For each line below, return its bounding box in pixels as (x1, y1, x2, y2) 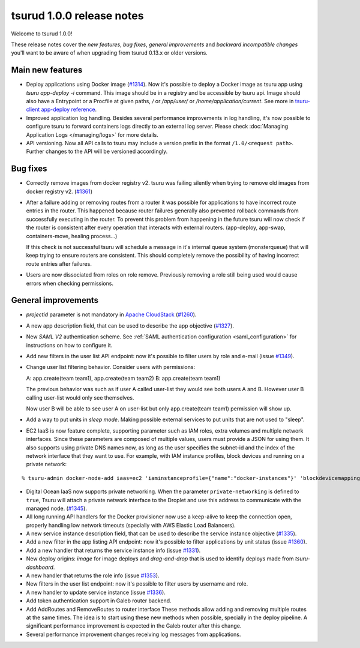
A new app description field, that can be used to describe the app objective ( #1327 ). (26, 322, 234, 329)
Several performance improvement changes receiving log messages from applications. (26, 631, 241, 638)
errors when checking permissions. (26, 280, 114, 287)
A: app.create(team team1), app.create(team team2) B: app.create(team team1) (26, 374, 221, 382)
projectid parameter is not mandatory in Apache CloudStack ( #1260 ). (26, 311, 197, 318)
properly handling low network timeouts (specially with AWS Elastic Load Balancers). (26, 521, 236, 529)
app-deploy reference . (41, 106, 97, 113)
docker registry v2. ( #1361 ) (26, 188, 93, 195)
